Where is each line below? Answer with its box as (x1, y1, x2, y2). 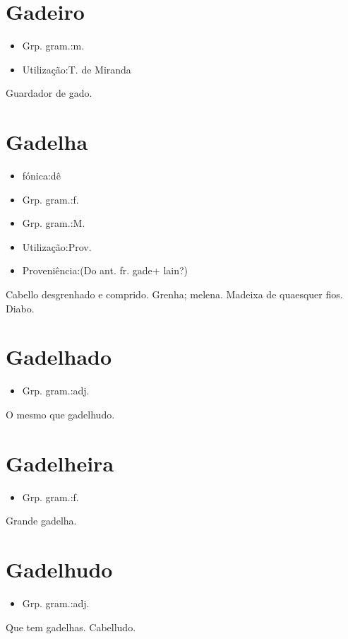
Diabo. (6, 300, 35, 315)
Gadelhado (6, 342, 112, 371)
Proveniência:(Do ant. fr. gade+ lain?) (22, 263, 188, 278)
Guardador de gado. (6, 86, 92, 100)
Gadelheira (6, 448, 114, 477)
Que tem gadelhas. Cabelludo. (6, 619, 136, 634)
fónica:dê (22, 168, 61, 183)
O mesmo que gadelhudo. (6, 406, 115, 421)
